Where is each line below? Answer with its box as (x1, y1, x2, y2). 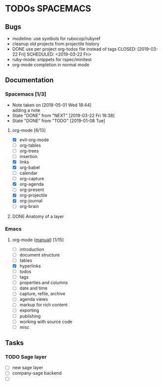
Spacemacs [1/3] (5, 91, 47, 97)
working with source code (19, 319, 73, 324)
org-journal (19, 198, 43, 204)
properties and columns (19, 280, 68, 286)
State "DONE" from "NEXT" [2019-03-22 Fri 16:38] (12, 112, 115, 118)
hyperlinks (19, 263, 41, 269)
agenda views (19, 296, 48, 302)
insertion (19, 153, 38, 159)
